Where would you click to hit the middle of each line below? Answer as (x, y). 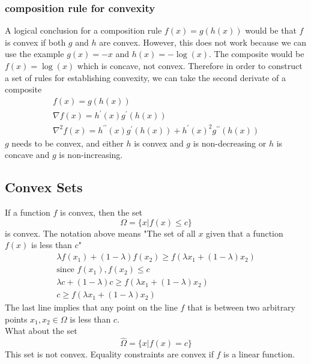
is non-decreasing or (230, 143)
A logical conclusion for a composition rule (83, 30)
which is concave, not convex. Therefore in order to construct (190, 65)
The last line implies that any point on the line (91, 307)
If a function (28, 212)
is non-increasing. (91, 155)
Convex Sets (44, 187)
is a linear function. (259, 354)
